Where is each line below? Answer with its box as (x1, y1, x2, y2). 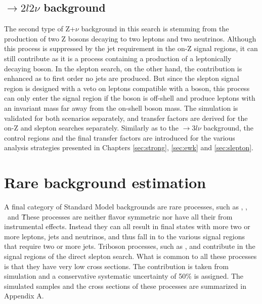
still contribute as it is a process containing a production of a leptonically (4, 53, 232, 63)
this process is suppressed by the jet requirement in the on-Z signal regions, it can (4, 43, 258, 54)
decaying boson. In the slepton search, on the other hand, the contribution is (4, 63, 242, 73)
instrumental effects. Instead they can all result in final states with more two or (4, 221, 250, 232)
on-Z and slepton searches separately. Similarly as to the (4, 122, 179, 133)
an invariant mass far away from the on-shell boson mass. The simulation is (4, 102, 238, 113)
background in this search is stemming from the (81, 23, 229, 34)
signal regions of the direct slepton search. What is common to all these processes (4, 251, 257, 262)
